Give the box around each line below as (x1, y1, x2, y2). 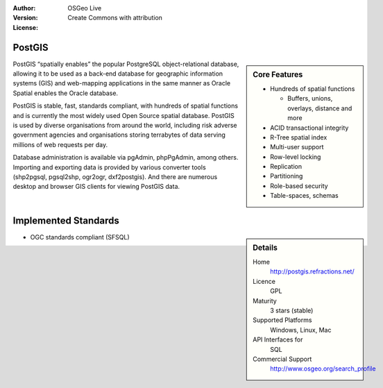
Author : (12, 4, 36, 12)
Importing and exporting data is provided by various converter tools (12, 163, 206, 171)
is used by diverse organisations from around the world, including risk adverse (12, 121, 237, 130)
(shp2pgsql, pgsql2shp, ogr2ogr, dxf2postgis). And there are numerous (12, 172, 218, 180)
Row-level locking (270, 153, 321, 161)
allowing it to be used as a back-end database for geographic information (12, 69, 223, 78)
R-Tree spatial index (270, 133, 327, 142)
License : (12, 23, 38, 31)
